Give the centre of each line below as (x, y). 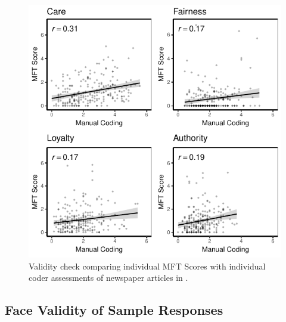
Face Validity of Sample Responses (114, 310)
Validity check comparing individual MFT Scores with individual (147, 266)
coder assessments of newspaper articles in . (108, 278)
